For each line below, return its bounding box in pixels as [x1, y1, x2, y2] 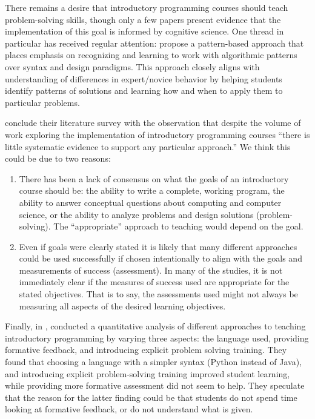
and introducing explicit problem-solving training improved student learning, [5, 367, 290, 380]
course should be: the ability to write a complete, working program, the [19, 184, 285, 197]
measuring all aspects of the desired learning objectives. [19, 299, 226, 312]
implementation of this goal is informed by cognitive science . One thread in [5, 25, 284, 38]
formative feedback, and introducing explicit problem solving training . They [5, 343, 287, 356]
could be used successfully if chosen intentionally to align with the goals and [19, 252, 302, 265]
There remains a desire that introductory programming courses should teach [5, 1, 288, 13]
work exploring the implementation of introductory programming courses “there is [5, 128, 310, 140]
